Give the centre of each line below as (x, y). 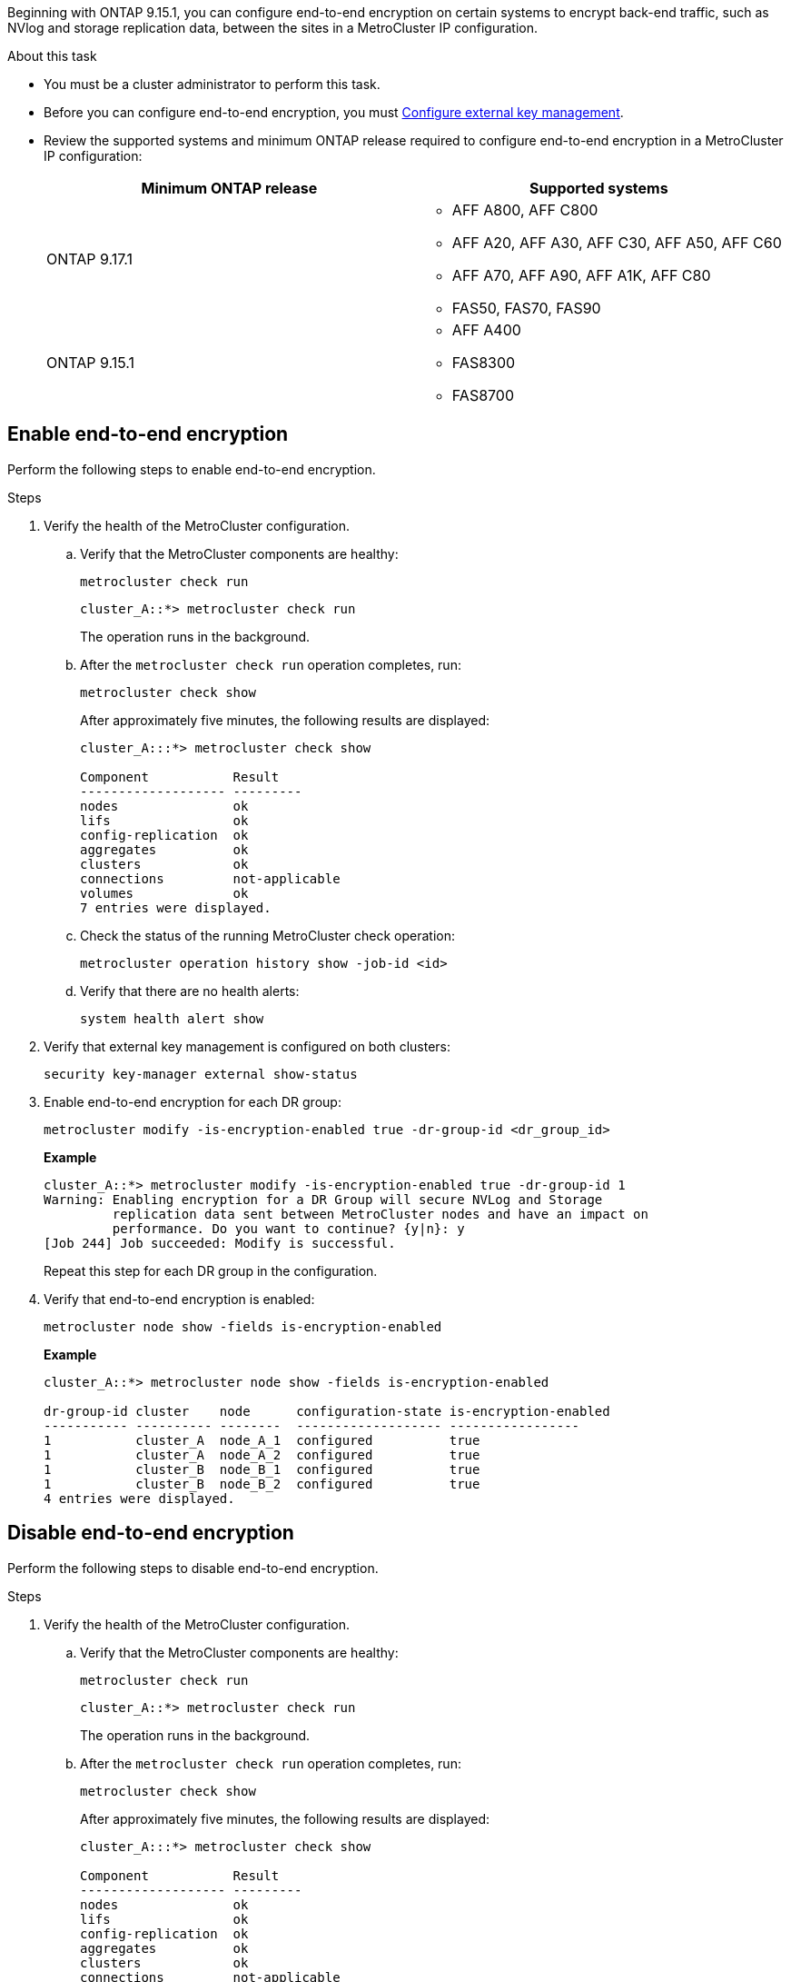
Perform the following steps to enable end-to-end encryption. (192, 469)
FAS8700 (483, 395)
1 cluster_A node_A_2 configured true (262, 1454)
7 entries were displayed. (176, 907)
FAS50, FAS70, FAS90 (526, 308)
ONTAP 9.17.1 (90, 259)
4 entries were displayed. (139, 1498)
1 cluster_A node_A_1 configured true (262, 1440)
